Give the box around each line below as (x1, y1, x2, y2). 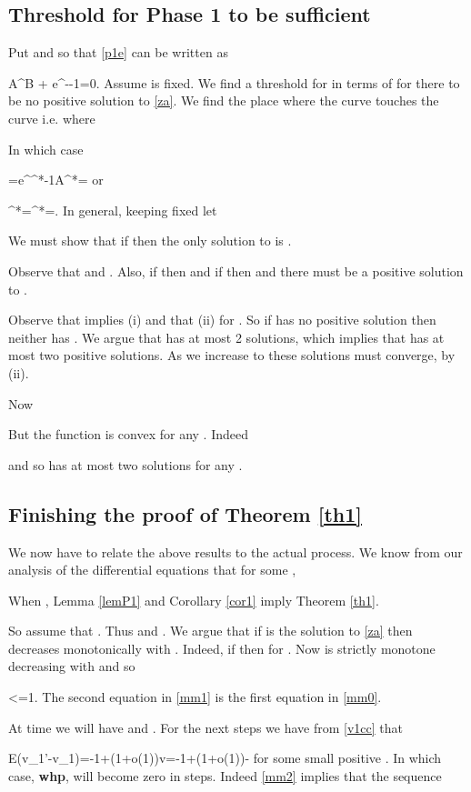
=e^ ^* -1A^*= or (8, 170, 104, 189)
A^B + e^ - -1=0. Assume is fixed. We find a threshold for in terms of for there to (8, 73, 460, 92)
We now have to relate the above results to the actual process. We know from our (8, 542, 463, 561)
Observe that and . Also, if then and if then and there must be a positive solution (8, 261, 464, 280)
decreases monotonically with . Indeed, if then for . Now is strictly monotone (8, 638, 436, 657)
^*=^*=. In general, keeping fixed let (8, 200, 217, 219)
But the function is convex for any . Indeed (8, 425, 248, 444)
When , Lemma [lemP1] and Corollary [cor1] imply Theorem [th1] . (8, 590, 379, 609)
